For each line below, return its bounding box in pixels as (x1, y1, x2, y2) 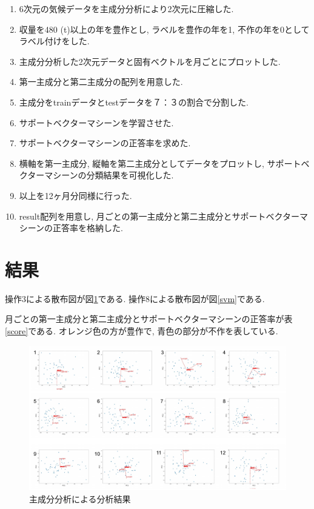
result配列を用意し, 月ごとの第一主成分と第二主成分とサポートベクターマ (19, 209, 308, 222)
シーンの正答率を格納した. (19, 221, 123, 234)
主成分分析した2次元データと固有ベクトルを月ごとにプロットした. (19, 55, 281, 67)
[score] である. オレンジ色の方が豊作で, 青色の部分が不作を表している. (5, 325, 278, 337)
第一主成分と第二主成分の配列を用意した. (19, 75, 183, 88)
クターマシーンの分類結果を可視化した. (19, 169, 174, 181)
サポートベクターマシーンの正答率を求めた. (19, 137, 191, 149)
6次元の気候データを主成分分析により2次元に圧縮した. (19, 2, 234, 15)
